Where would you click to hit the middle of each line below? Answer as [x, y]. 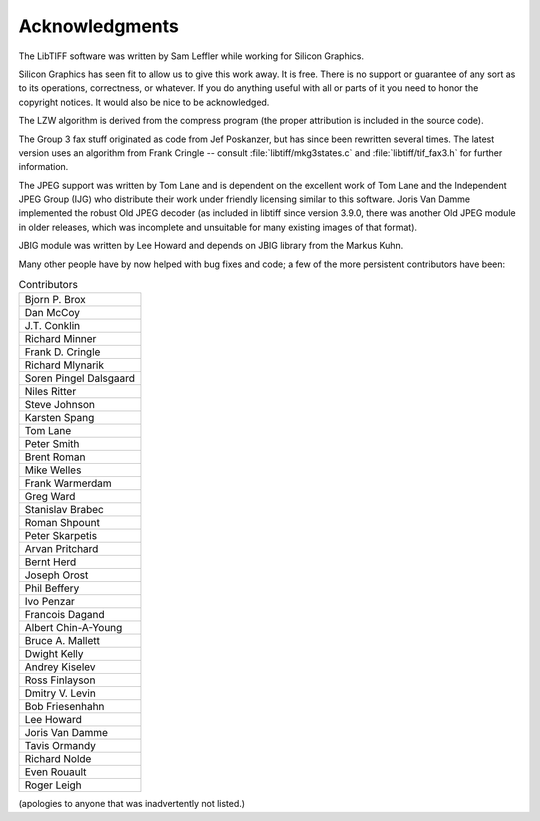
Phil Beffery [52, 588]
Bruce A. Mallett [62, 641]
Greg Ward [50, 497]
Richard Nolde [58, 759]
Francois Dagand [64, 615]
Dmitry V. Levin [60, 693]
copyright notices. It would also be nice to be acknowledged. [144, 102]
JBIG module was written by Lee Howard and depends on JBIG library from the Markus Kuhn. [211, 246]
